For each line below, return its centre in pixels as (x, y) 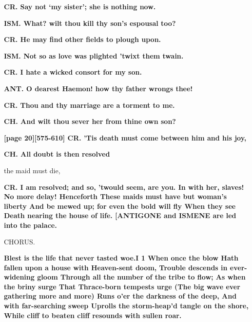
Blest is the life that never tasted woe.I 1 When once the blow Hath (121, 258)
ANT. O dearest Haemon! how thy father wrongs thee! (98, 88)
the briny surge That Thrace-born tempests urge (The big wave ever (122, 286)
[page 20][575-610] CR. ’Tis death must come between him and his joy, (125, 137)
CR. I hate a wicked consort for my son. (73, 72)
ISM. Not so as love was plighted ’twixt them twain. (94, 55)
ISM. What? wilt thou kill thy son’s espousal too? (90, 23)
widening (19, 277)
